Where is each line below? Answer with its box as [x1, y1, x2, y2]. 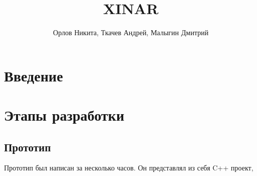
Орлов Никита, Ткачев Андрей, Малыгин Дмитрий [53, 27, 209, 38]
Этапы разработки [4, 105, 125, 125]
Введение [4, 65, 63, 85]
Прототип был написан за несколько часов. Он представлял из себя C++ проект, [4, 162, 253, 173]
